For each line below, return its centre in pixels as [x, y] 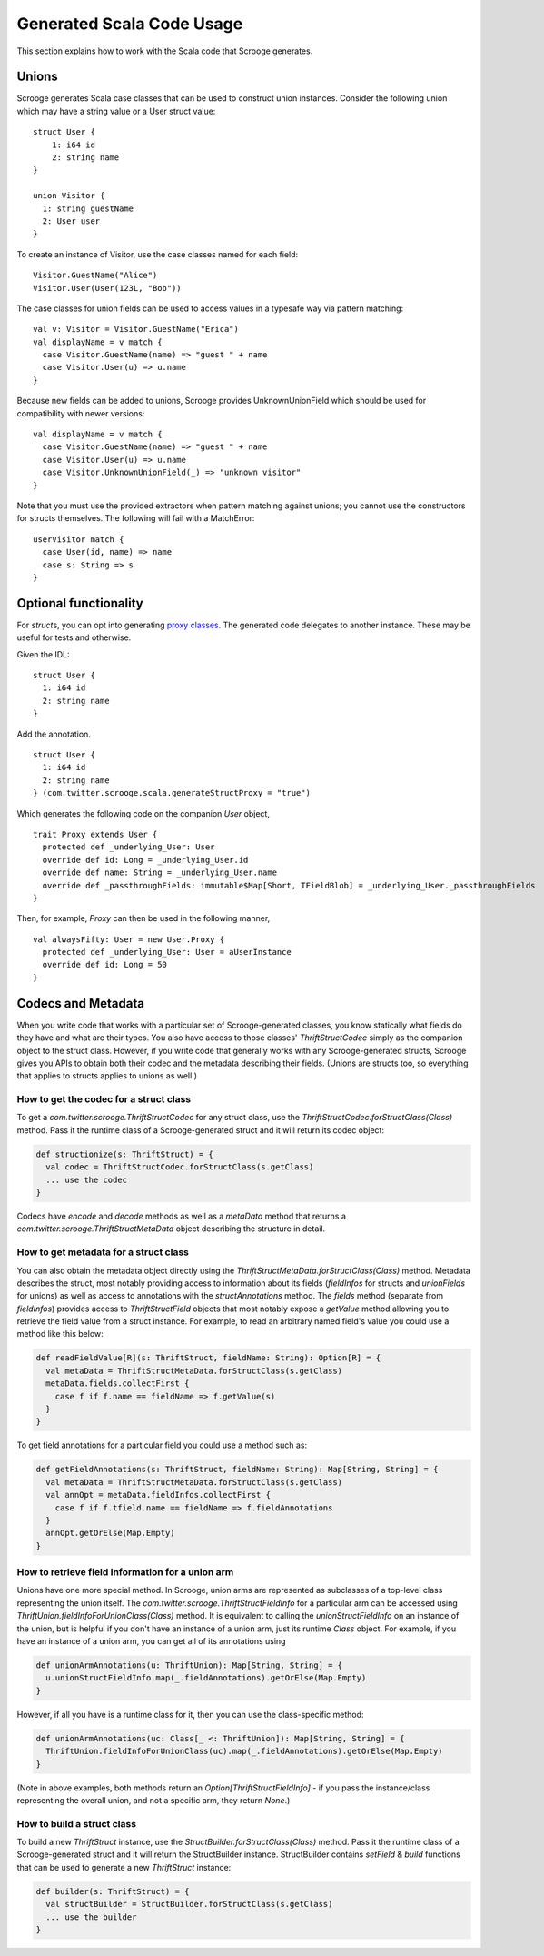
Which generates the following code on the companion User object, [143, 813]
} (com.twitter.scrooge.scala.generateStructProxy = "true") [172, 793]
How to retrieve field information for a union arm [125, 1572]
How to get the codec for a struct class [104, 1099]
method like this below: [60, 1334]
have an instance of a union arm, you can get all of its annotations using [151, 1641]
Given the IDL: [43, 654]
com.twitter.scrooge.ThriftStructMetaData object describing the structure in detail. [171, 1229]
